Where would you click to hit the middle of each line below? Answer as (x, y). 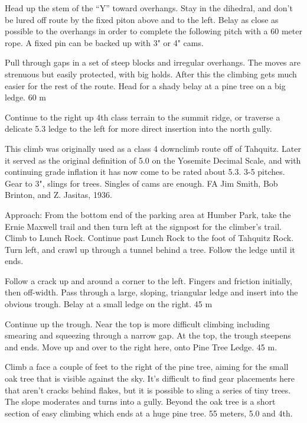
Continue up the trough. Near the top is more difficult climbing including (138, 323)
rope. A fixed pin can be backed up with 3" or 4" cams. (104, 42)
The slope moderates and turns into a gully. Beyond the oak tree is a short (140, 401)
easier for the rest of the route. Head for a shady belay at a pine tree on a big (145, 85)
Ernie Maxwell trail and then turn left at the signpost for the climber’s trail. (143, 226)
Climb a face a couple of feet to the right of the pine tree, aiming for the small (147, 367)
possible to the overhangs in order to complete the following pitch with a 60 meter (153, 31)
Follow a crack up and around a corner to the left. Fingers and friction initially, (148, 280)
